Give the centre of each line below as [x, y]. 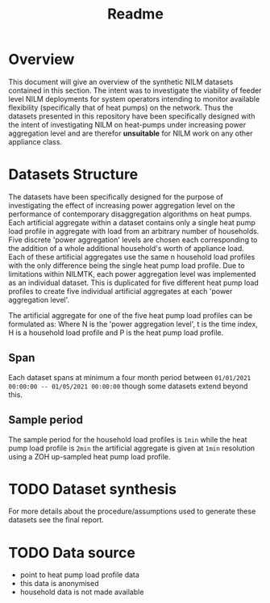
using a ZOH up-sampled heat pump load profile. [89, 456]
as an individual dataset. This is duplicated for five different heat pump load [134, 283]
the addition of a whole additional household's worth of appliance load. [126, 248]
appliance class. [35, 141]
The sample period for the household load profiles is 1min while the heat [128, 439]
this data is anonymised [59, 584]
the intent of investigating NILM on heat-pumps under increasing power [127, 124]
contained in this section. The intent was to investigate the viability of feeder [135, 90]
